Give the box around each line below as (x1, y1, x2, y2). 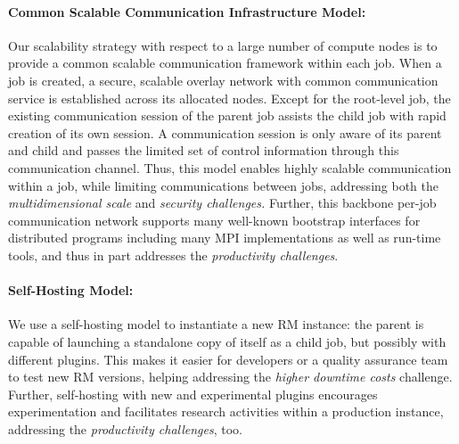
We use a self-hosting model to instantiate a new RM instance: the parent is (8, 315, 424, 333)
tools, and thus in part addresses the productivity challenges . (8, 245, 339, 264)
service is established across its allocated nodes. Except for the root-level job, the (8, 88, 451, 107)
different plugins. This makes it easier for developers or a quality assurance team (8, 349, 448, 368)
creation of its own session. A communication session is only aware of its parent (8, 123, 442, 142)
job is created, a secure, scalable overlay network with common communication (8, 70, 439, 89)
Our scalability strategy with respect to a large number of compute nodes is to (8, 36, 438, 54)
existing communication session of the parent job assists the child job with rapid (8, 106, 447, 125)
